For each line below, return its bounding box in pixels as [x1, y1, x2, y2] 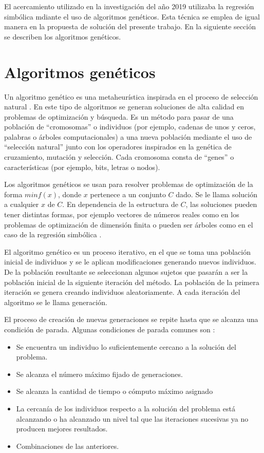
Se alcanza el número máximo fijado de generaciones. [16, 368, 183, 379]
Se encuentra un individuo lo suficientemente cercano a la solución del [16, 341, 236, 352]
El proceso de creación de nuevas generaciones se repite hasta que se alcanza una [4, 314, 258, 325]
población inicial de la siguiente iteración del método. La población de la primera [4, 276, 259, 287]
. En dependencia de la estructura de [62, 199, 178, 210]
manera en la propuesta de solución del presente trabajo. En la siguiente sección [4, 21, 256, 32]
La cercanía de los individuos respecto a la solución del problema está [16, 403, 235, 413]
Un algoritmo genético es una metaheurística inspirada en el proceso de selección [4, 91, 258, 102]
